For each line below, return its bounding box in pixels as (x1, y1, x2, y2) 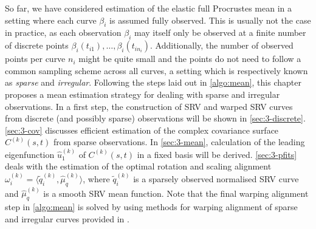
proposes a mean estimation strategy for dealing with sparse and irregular (5, 87, 280, 100)
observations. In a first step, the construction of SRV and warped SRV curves (5, 100, 293, 112)
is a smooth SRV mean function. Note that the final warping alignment (43, 186, 309, 199)
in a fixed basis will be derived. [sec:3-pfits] (137, 148, 297, 160)
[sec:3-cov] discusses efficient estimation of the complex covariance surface (5, 123, 279, 136)
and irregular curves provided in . (5, 212, 129, 225)
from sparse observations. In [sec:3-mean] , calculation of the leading (53, 135, 305, 148)
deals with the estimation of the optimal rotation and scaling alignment (5, 160, 272, 173)
